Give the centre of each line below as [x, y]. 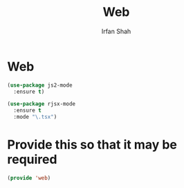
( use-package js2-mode [40, 85]
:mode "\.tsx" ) [35, 117]
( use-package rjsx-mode [42, 104]
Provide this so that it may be [92, 145]
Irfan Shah [116, 31]
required [32, 160]
